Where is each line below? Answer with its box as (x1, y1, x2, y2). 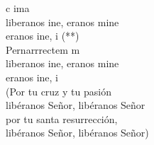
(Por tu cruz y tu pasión (6, 83, 111, 98)
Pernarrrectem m (6, 42, 80, 57)
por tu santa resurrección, (6, 111, 118, 126)
